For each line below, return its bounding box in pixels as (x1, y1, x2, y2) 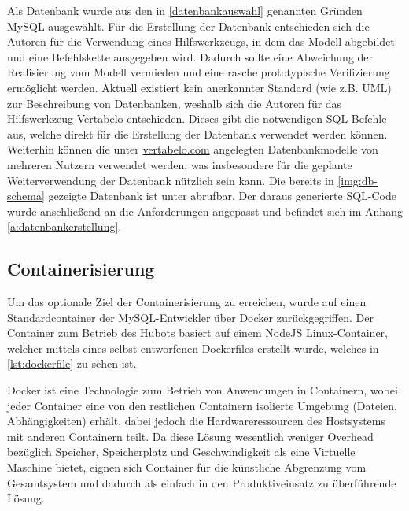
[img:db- (337, 172, 378, 188)
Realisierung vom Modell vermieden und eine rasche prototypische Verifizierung (7, 64, 390, 80)
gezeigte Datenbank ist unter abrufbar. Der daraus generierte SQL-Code (48, 187, 396, 204)
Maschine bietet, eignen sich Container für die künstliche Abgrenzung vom (7, 459, 367, 476)
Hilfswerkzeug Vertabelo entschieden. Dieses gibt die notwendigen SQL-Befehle (7, 110, 387, 127)
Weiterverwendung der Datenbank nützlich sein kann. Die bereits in (7, 172, 334, 188)
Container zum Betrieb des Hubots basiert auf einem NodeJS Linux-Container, (7, 324, 388, 341)
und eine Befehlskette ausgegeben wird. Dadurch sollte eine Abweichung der (7, 48, 374, 65)
